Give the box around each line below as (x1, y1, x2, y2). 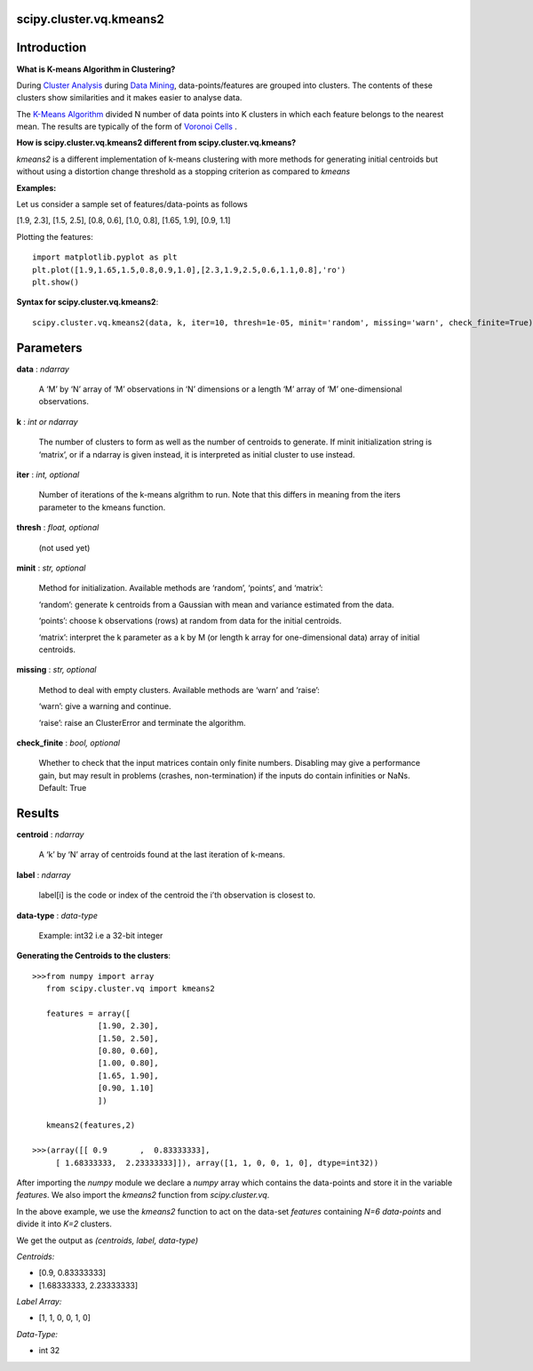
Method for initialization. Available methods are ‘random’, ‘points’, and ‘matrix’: (38, 583, 323, 594)
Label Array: (16, 1296, 62, 1307)
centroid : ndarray (16, 829, 84, 840)
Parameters (16, 340, 83, 355)
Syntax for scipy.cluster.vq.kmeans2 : (16, 297, 159, 307)
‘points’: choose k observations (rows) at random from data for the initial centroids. (38, 616, 342, 626)
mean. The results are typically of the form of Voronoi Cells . (16, 121, 237, 132)
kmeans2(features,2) (45, 1120, 136, 1130)
